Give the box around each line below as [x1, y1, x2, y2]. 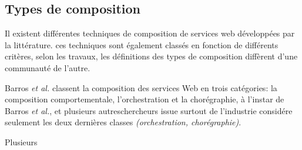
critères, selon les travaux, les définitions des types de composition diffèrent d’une [5, 50, 298, 62]
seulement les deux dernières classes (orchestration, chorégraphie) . [5, 116, 241, 128]
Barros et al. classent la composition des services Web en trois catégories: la [5, 81, 277, 94]
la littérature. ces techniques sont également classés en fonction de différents [5, 38, 278, 51]
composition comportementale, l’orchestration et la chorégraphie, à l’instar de [5, 93, 284, 105]
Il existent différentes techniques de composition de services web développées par [5, 27, 295, 39]
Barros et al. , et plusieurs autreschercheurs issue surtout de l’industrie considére [5, 104, 293, 116]
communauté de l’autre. [5, 61, 90, 74]
